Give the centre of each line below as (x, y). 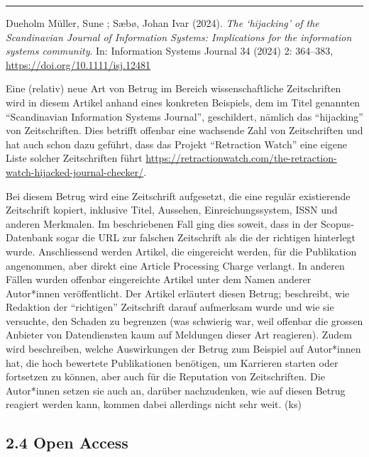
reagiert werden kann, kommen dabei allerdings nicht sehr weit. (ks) (154, 404)
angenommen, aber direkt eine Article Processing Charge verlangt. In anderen (175, 265)
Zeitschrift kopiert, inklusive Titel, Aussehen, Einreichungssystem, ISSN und (172, 210)
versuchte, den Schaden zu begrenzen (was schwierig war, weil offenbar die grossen (184, 320)
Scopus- (337, 223)
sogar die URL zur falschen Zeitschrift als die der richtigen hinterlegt (206, 237)
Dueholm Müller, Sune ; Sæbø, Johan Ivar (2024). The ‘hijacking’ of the (163, 23)
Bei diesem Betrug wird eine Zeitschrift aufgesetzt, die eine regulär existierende (178, 196)
